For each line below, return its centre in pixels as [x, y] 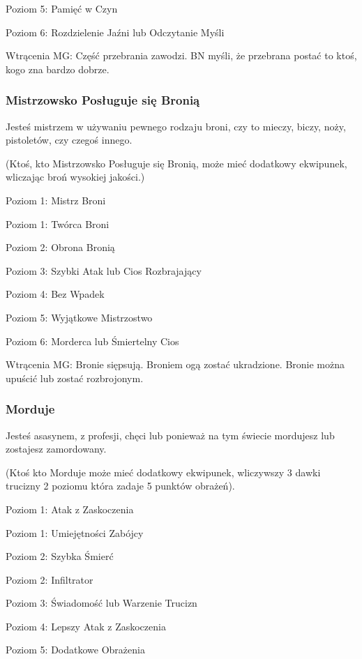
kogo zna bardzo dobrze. [58, 69]
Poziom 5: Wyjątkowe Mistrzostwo [79, 317]
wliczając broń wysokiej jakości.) [75, 177]
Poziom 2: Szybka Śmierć [60, 556]
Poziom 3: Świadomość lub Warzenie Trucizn [101, 603]
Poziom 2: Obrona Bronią [60, 247]
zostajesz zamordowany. [56, 449]
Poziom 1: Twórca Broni [58, 224]
